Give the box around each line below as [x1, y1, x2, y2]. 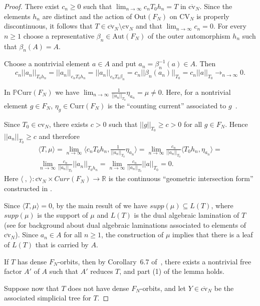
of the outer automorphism [148, 30, 230, 41]
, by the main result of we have [52, 200, 148, 210]
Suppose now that [4, 282, 59, 293]
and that [135, 21, 162, 31]
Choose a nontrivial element [4, 58, 90, 69]
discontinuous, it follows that [4, 21, 93, 31]
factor [4, 266, 22, 276]
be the [214, 282, 234, 293]
